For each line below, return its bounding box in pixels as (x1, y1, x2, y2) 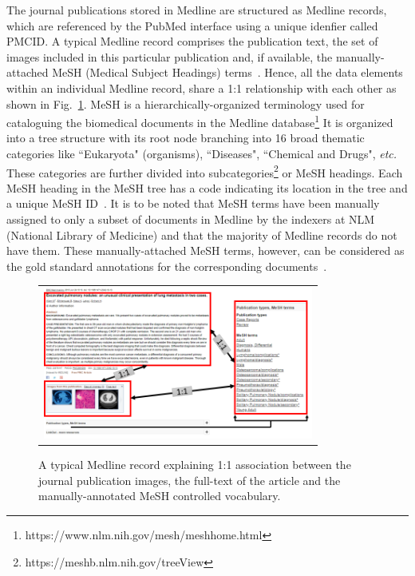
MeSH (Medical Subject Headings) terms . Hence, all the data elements (52, 64, 403, 81)
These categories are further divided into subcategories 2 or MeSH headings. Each (6, 161, 403, 181)
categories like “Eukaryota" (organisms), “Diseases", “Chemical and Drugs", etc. (6, 145, 397, 161)
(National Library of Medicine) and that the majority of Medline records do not (6, 226, 397, 243)
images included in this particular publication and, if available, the (6, 48, 333, 65)
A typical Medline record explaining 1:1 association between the (38, 456, 351, 473)
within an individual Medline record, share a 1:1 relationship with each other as (6, 79, 397, 96)
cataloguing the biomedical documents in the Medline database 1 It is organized (6, 112, 393, 130)
